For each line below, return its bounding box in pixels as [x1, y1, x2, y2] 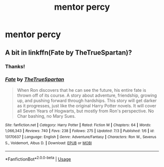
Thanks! [5, 63, 25, 70]
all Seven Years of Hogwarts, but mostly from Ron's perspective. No [17, 108, 154, 114]
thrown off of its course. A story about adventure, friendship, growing [17, 92, 157, 98]
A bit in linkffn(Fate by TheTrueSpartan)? [5, 48, 132, 57]
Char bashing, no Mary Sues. [17, 113, 76, 119]
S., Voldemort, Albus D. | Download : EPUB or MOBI [5, 141, 92, 146]
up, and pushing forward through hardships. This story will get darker [17, 97, 157, 104]
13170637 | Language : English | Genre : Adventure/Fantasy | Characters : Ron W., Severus [5, 135, 157, 140]
